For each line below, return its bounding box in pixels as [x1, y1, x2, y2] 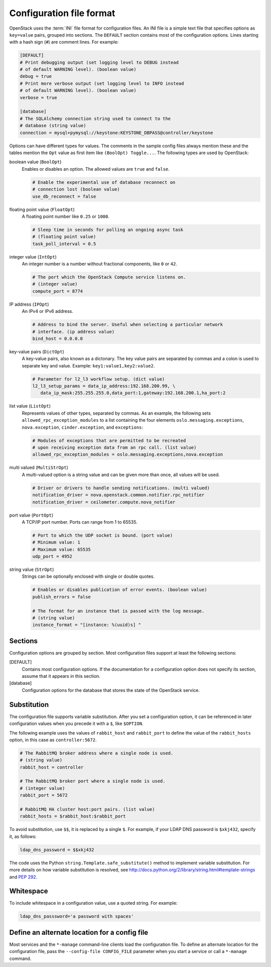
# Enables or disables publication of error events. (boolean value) [32, 587, 207, 592]
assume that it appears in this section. [22, 673, 100, 679]
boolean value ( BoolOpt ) [9, 159, 62, 165]
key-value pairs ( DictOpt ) [9, 348, 65, 354]
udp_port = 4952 [32, 554, 73, 559]
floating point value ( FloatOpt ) [9, 206, 75, 212]
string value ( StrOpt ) [9, 566, 54, 572]
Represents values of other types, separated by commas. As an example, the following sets [22, 410, 211, 416]
